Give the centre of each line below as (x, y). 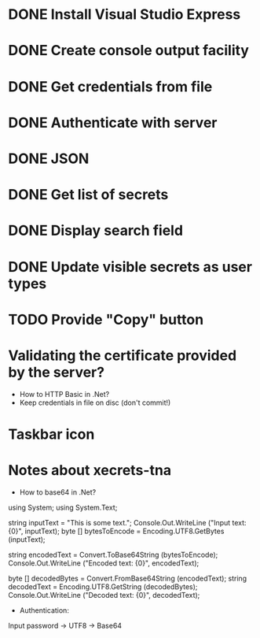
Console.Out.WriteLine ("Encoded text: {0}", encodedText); (104, 563)
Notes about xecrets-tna (90, 470)
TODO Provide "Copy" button (106, 319)
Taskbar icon (51, 434)
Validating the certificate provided (123, 355)
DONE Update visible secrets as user (130, 267)
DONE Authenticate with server (113, 122)
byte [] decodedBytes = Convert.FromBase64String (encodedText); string (128, 578)
